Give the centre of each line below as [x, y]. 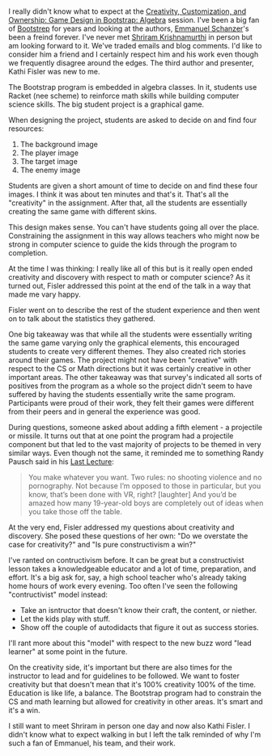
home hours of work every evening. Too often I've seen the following [123, 586]
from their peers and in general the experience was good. [104, 412]
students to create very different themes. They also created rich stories [127, 352]
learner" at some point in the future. [68, 652]
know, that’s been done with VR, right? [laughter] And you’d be [132, 495]
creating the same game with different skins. [83, 212]
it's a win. [24, 711]
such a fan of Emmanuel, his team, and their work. [92, 743]
